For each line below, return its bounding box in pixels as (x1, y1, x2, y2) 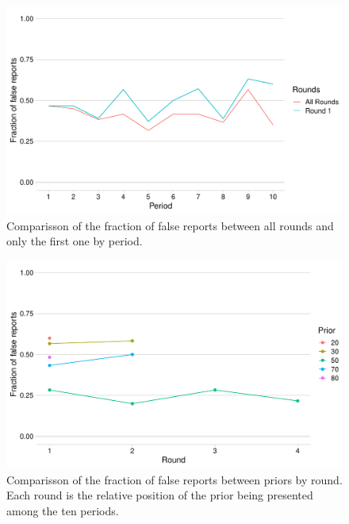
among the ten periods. (6, 502, 119, 518)
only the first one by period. (6, 233, 143, 249)
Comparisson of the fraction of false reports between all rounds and (6, 217, 334, 233)
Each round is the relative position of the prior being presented (6, 487, 313, 503)
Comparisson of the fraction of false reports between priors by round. (6, 471, 343, 487)
